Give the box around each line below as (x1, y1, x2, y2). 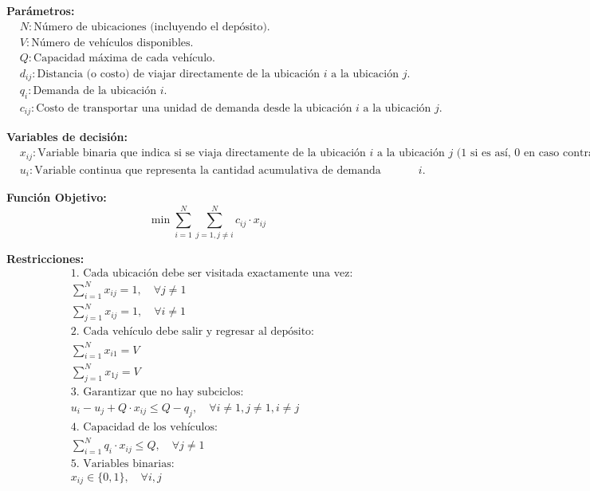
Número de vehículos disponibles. (31, 37, 194, 49)
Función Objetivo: (6, 189, 107, 206)
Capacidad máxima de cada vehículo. (33, 52, 215, 64)
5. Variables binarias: (70, 458, 175, 469)
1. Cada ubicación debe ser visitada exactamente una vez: (70, 268, 353, 280)
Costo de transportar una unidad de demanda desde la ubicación (36, 103, 352, 115)
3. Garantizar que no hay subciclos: (70, 386, 244, 398)
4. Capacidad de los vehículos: (70, 421, 218, 433)
